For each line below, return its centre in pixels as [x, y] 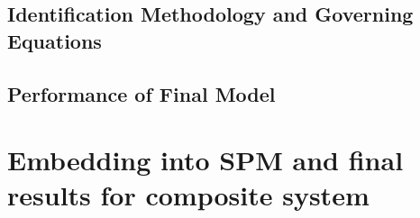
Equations [55, 40]
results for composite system [188, 195]
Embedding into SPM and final [205, 160]
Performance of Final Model [142, 93]
